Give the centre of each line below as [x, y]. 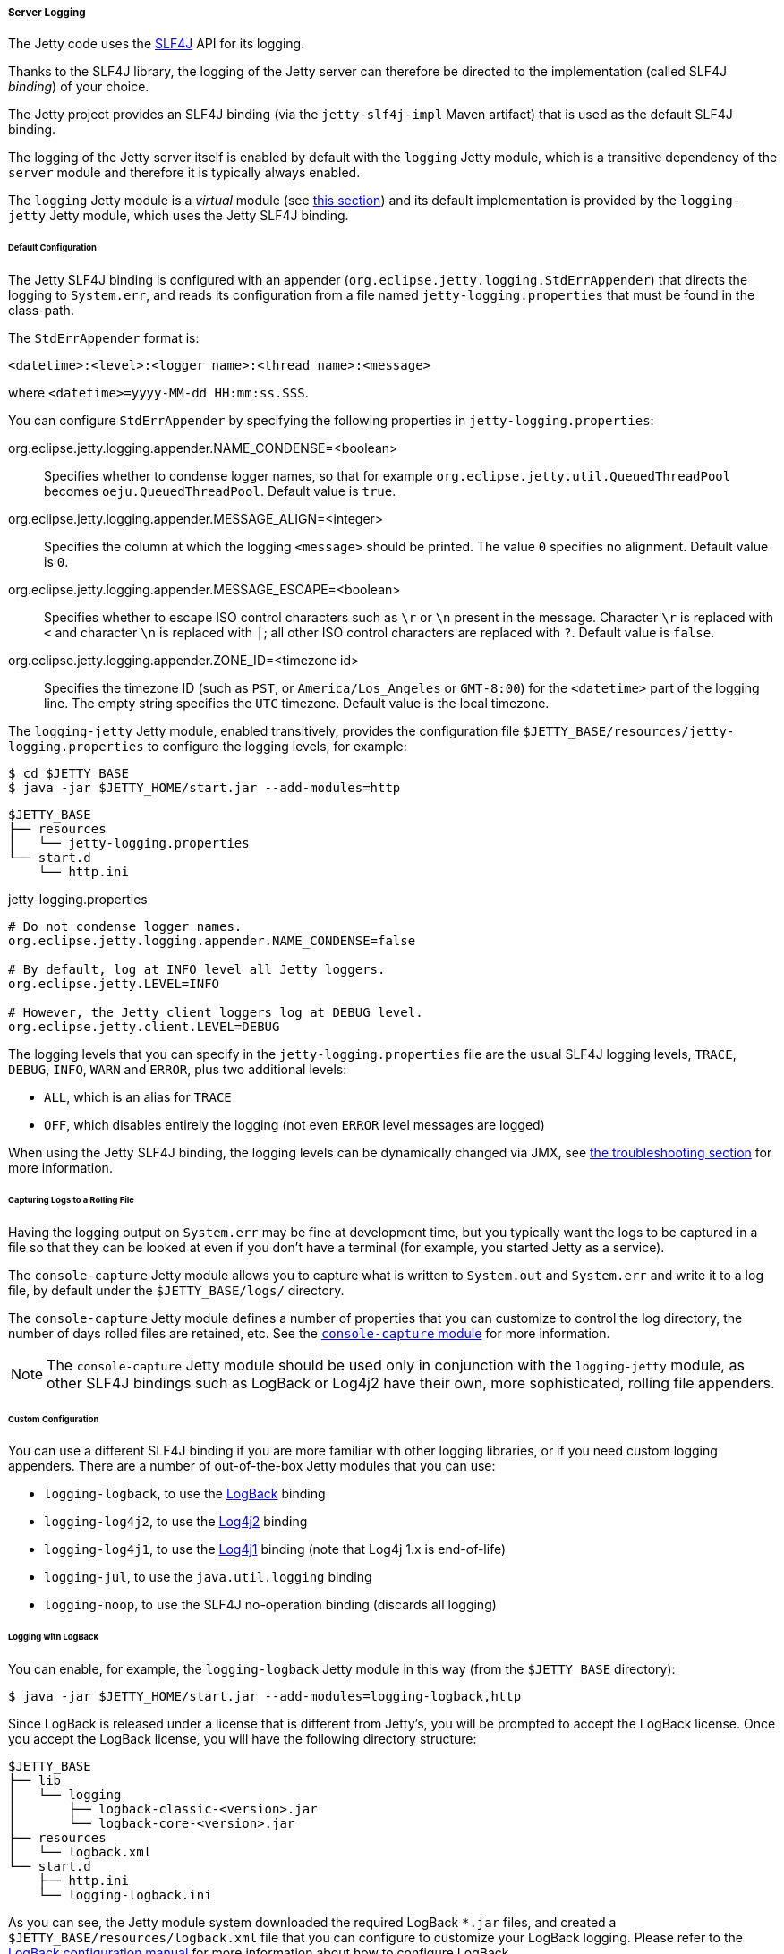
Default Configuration [52, 248]
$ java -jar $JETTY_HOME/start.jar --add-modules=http [205, 788]
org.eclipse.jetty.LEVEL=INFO [114, 984]
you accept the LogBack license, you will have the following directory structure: [243, 1739]
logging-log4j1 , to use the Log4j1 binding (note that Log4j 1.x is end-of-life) [275, 1549]
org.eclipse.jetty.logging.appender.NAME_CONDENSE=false [212, 941]
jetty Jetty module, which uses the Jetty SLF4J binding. [179, 216]
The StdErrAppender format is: [104, 338]
